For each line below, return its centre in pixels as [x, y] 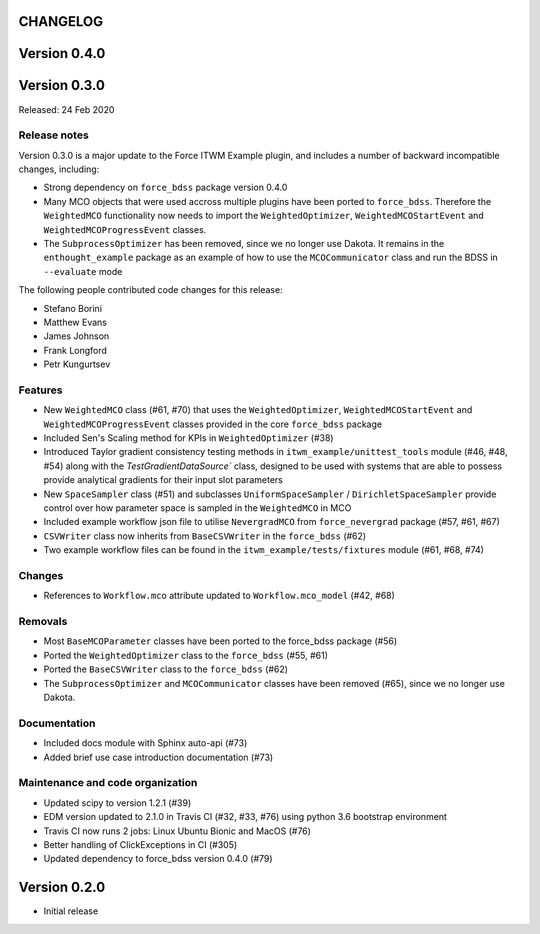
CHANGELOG [61, 21]
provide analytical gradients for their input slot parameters [163, 480]
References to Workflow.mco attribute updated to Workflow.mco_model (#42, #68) [219, 596]
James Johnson [76, 336]
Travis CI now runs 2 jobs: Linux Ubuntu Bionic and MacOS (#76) [177, 831]
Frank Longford [75, 350]
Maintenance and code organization [108, 783]
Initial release [71, 911]
